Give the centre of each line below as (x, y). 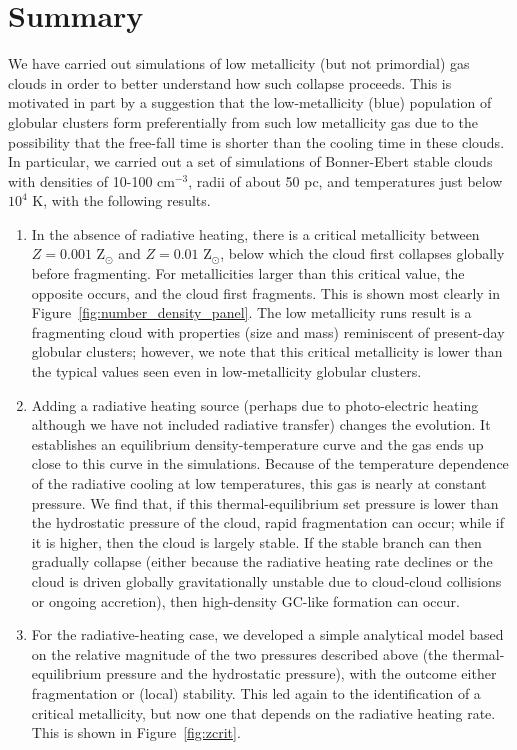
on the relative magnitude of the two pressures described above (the (239, 653)
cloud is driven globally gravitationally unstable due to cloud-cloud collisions (266, 580)
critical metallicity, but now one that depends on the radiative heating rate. (263, 712)
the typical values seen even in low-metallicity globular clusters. (226, 371)
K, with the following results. (121, 200)
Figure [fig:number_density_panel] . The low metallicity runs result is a (251, 312)
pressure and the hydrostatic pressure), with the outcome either (301, 673)
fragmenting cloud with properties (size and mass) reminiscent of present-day (268, 331)
